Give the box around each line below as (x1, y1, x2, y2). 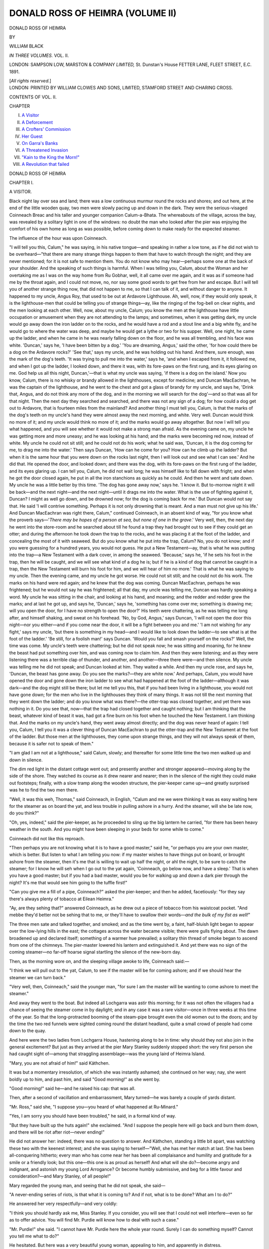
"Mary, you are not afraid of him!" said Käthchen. (9, 1060, 110, 1066)
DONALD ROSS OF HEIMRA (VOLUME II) (9, 7, 177, 18)
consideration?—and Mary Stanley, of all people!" (9, 1173, 111, 1179)
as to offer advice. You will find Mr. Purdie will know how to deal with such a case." (9, 1217, 179, 1223)
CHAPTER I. (9, 179, 34, 185)
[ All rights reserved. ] (9, 77, 52, 83)
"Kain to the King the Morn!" (21, 154, 80, 160)
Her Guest (21, 133, 43, 139)
